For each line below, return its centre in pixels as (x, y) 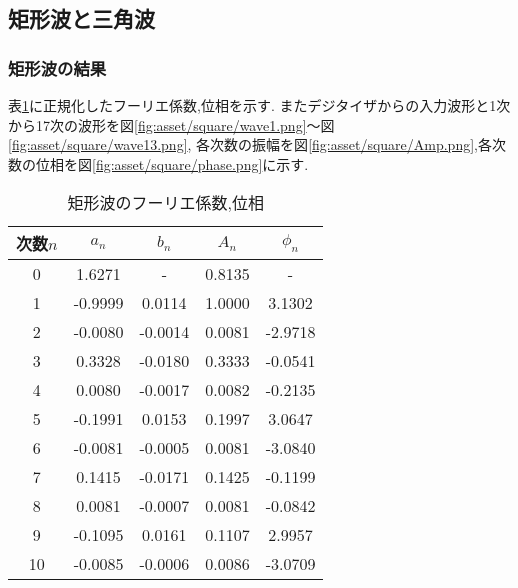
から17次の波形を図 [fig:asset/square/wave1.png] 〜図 (171, 124)
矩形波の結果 (57, 67)
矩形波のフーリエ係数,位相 (165, 203)
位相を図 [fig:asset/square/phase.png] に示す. (172, 163)
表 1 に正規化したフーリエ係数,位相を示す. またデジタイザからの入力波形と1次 (259, 105)
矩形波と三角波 (81, 18)
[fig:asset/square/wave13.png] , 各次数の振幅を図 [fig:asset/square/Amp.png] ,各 (250, 144)
